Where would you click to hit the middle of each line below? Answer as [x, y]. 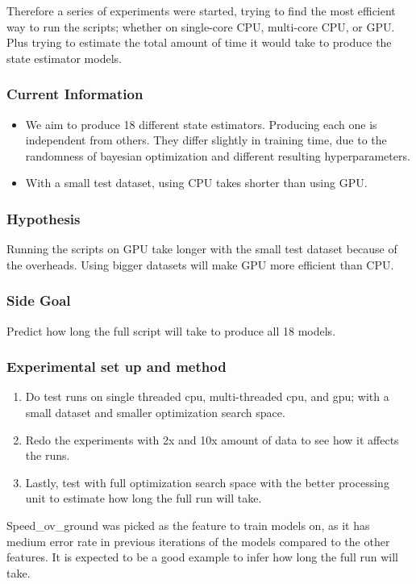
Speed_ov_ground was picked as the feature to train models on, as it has [188, 525]
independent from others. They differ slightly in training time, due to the [206, 140]
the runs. [48, 455]
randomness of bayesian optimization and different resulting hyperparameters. [218, 155]
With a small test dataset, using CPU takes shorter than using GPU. [196, 183]
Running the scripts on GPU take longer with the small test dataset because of [202, 249]
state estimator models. [64, 58]
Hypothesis [44, 218]
